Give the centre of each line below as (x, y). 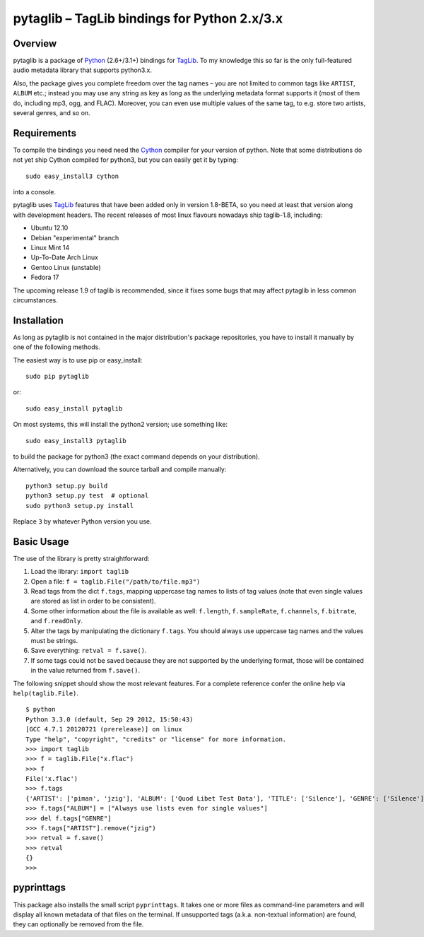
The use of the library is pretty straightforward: (81, 558)
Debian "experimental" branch (75, 237)
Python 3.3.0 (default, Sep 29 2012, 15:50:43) (110, 719)
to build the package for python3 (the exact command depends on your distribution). (137, 456)
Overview (35, 43)
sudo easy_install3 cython (72, 176)
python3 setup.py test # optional (87, 496)
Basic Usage (41, 542)
